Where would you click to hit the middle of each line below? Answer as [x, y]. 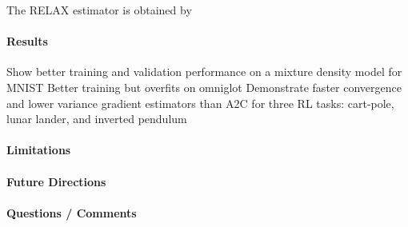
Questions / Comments [72, 212]
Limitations [39, 150]
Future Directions [56, 181]
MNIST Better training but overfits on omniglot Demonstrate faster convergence [204, 87]
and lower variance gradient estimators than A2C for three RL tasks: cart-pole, [200, 103]
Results [27, 41]
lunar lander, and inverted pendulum [97, 119]
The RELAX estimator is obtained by [99, 10]
